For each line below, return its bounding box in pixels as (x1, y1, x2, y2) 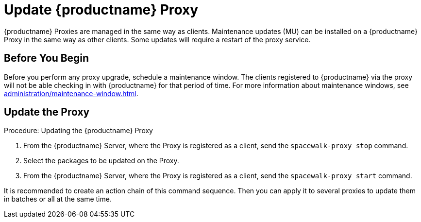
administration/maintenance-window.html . (4, 89, 138, 98)
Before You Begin (4, 52, 89, 65)
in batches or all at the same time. (4, 195, 112, 204)
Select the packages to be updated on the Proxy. (23, 156, 179, 165)
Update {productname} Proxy (4, 1, 199, 18)
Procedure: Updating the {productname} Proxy (4, 126, 153, 135)
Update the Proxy (4, 106, 90, 119)
